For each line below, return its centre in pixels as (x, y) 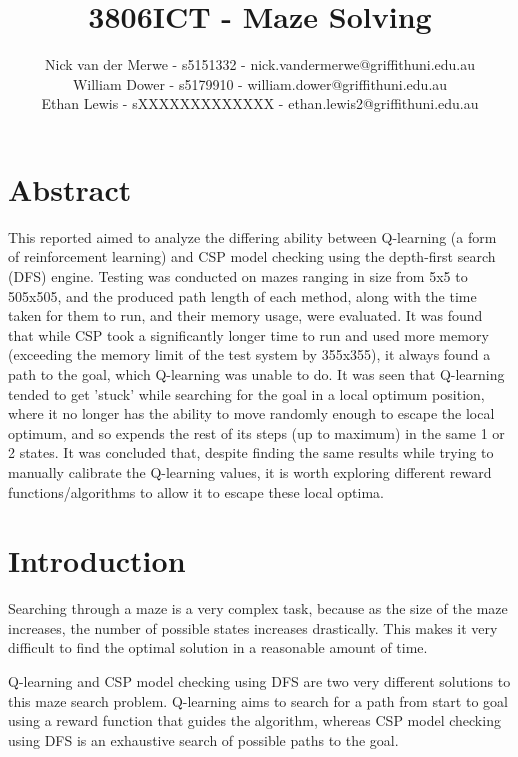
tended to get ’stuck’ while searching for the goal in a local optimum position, (246, 393)
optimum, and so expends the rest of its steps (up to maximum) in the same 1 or (256, 432)
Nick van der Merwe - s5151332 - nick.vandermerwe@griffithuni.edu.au (260, 64)
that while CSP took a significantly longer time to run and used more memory (248, 334)
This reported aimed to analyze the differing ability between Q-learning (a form (252, 236)
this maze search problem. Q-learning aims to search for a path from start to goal (258, 700)
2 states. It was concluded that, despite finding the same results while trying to (251, 452)
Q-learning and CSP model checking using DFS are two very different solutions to (259, 681)
